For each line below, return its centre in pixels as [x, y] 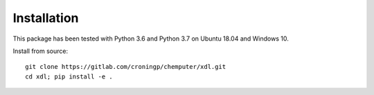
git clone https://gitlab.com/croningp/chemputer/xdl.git [126, 67]
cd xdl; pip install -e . [69, 76]
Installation [46, 18]
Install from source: [41, 51]
